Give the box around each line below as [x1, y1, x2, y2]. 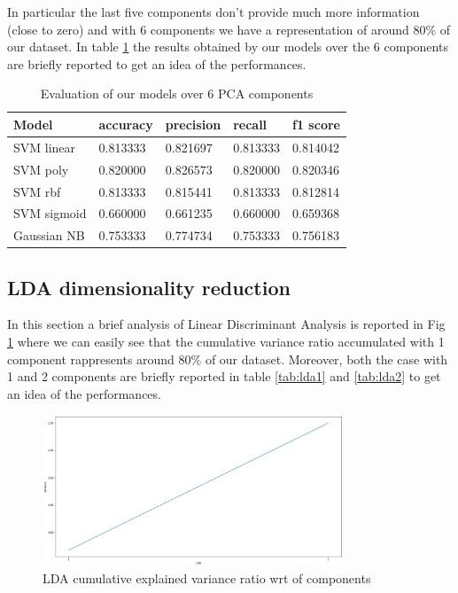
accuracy [98, 114, 153, 133]
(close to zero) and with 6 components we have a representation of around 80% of [7, 20, 451, 38]
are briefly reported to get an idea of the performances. [7, 54, 307, 73]
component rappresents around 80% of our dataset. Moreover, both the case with [7, 349, 448, 368]
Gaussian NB [13, 226, 85, 245]
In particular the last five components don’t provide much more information [7, 3, 420, 20]
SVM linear [13, 137, 76, 156]
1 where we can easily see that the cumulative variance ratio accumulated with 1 [7, 332, 445, 351]
